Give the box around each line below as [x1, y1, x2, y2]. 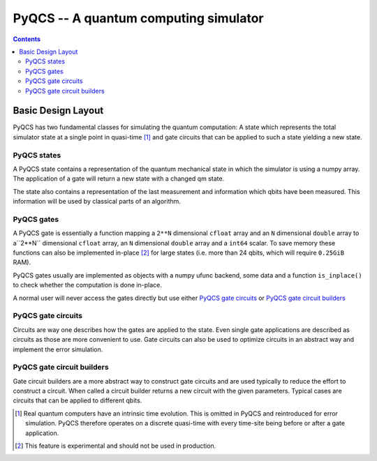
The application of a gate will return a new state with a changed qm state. [13, 174, 225, 183]
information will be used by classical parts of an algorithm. [13, 197, 182, 206]
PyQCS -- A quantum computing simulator [13, 10, 264, 26]
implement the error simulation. [13, 345, 103, 354]
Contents [13, 35, 41, 43]
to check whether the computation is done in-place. [13, 281, 162, 289]
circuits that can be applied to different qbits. [13, 396, 142, 405]
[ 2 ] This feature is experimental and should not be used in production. [15, 441, 216, 450]
